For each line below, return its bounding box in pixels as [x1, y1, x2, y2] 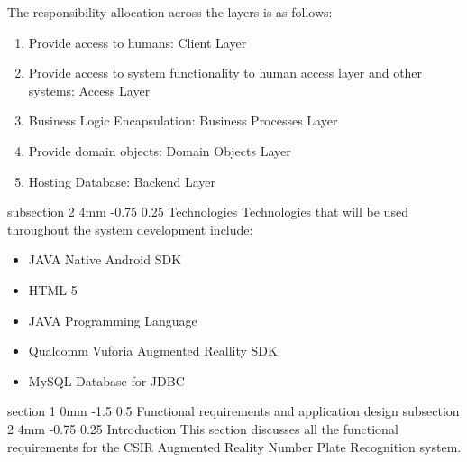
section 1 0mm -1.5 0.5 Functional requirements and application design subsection [7, 402, 460, 420]
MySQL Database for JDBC [28, 371, 185, 390]
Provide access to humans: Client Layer [28, 32, 247, 51]
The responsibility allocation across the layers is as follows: [7, 3, 333, 21]
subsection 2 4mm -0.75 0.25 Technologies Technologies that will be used [7, 202, 408, 221]
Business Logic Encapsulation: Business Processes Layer [28, 111, 338, 130]
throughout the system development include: [7, 219, 253, 238]
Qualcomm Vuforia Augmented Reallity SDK [28, 341, 278, 360]
